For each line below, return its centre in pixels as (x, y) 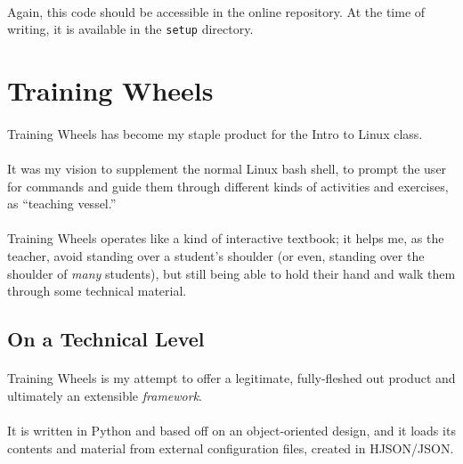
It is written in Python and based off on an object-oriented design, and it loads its (231, 430)
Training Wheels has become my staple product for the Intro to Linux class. (215, 133)
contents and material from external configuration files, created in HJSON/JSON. (231, 448)
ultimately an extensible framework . (105, 395)
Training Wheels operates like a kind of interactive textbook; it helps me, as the (226, 238)
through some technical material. (97, 291)
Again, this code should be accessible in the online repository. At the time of (216, 11)
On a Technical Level (106, 339)
